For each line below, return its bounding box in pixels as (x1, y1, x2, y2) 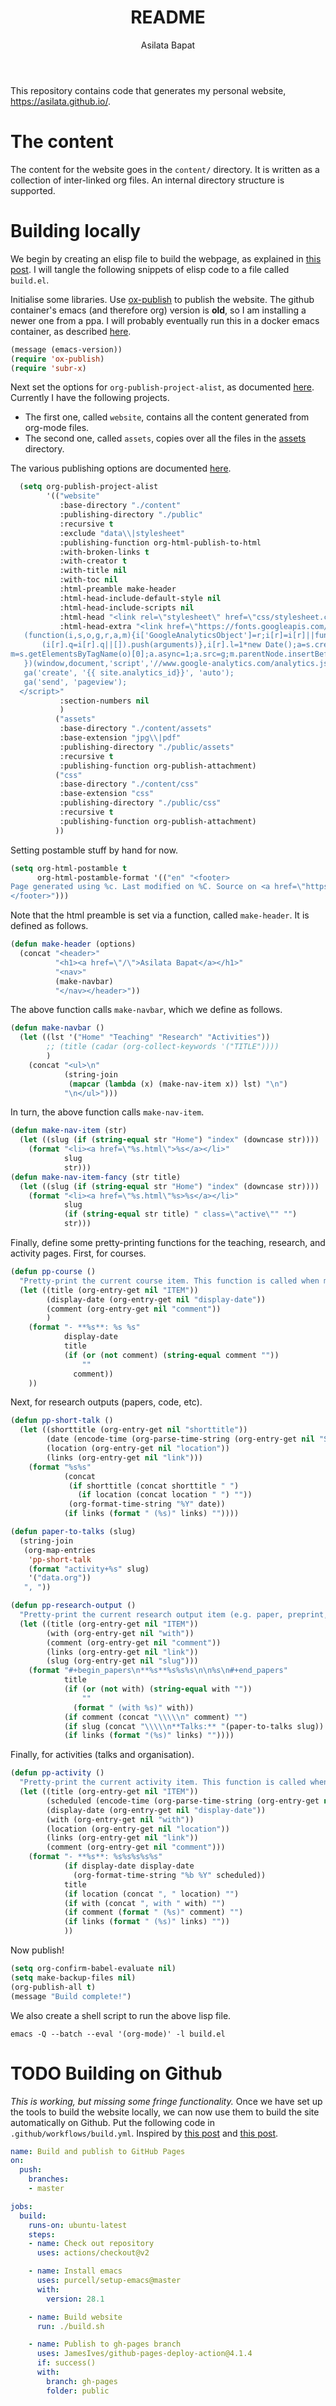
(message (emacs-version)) (10, 344, 123, 355)
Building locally (10, 220, 142, 243)
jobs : (10, 2201, 33, 2211)
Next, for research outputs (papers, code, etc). (10, 1396, 203, 1408)
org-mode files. (24, 422, 90, 434)
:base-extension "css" (59, 789, 155, 799)
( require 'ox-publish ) (10, 354, 105, 364)
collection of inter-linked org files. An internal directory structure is (10, 174, 285, 186)
